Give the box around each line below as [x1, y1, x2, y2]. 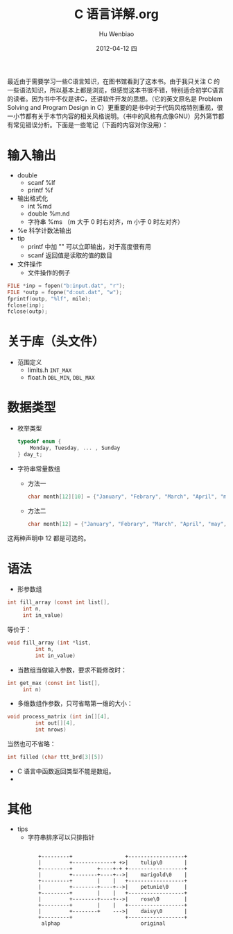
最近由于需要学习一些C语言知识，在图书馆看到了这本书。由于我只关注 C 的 [7, 77, 221, 86]
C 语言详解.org [74, 6, 159, 22]
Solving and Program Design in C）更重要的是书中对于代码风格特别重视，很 [7, 103, 223, 111]
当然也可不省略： [7, 740, 56, 748]
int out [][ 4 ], [35, 720, 76, 727]
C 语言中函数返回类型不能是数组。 [17, 766, 115, 775]
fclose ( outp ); [7, 308, 49, 315]
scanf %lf [27, 178, 55, 186]
